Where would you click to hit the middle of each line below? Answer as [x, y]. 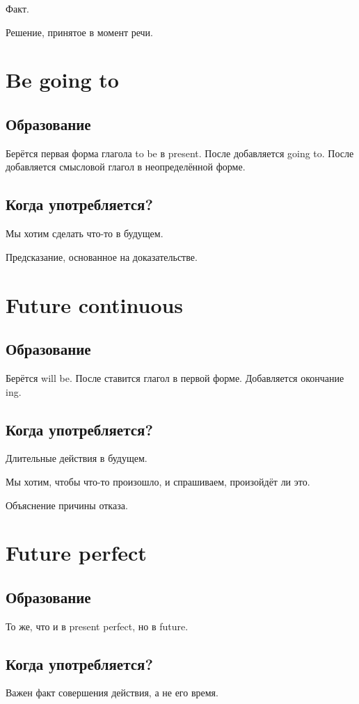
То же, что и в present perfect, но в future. [97, 626]
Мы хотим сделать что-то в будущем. [85, 233]
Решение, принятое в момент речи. [79, 32]
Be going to [62, 80]
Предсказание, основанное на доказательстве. [102, 256]
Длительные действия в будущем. [77, 458]
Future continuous [95, 304]
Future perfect [76, 553]
